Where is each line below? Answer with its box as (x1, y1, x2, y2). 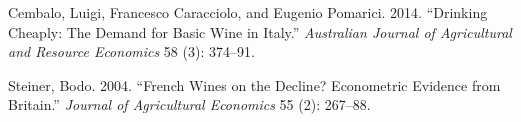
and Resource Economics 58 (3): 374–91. (8, 41, 255, 62)
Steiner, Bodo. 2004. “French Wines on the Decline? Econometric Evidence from (8, 74, 501, 95)
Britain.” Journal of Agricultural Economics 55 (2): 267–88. (8, 94, 371, 115)
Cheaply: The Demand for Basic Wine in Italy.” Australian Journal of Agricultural (8, 21, 512, 42)
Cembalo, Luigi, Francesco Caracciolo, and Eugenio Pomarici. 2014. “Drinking (8, 2, 488, 22)
